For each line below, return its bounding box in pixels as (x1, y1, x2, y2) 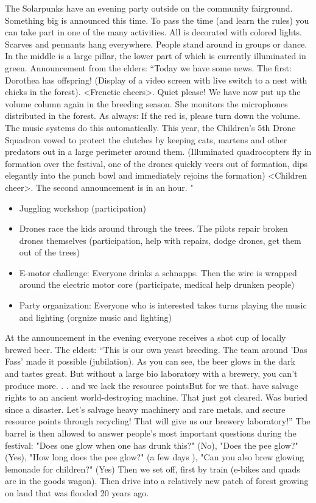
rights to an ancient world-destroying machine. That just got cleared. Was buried (5, 391, 308, 404)
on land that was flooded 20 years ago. (5, 486, 149, 499)
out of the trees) (19, 246, 80, 259)
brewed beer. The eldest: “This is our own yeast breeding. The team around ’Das (5, 343, 307, 355)
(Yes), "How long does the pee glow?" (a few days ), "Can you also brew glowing (5, 451, 304, 463)
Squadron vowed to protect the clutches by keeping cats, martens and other (5, 133, 287, 146)
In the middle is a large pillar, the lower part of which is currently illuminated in (5, 49, 306, 62)
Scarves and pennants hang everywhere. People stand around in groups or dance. (5, 37, 307, 50)
